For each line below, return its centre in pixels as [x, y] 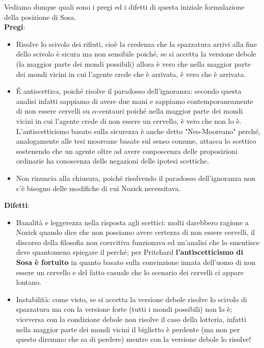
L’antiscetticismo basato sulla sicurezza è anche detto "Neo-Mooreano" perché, [138, 131]
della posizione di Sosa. [40, 17]
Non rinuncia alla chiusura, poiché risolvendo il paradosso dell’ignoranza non [136, 178]
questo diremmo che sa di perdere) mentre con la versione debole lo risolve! [134, 339]
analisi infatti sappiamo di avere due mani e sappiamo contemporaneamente [135, 101]
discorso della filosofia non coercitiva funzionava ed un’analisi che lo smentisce [138, 242]
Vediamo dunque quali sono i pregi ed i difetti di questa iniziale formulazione [124, 7]
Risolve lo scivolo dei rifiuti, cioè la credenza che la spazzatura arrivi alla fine [137, 44]
